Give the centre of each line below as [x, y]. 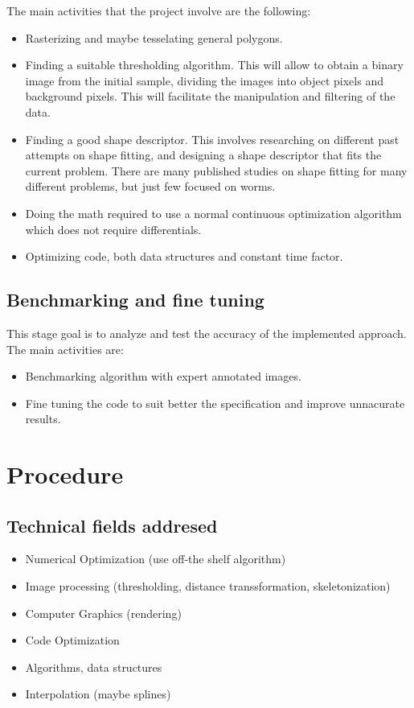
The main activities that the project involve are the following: [159, 10]
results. [43, 419]
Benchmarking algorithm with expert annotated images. [163, 376]
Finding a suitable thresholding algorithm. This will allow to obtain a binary [214, 65]
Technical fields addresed [112, 525]
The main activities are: [65, 349]
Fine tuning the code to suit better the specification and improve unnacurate [215, 403]
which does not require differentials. [113, 229]
